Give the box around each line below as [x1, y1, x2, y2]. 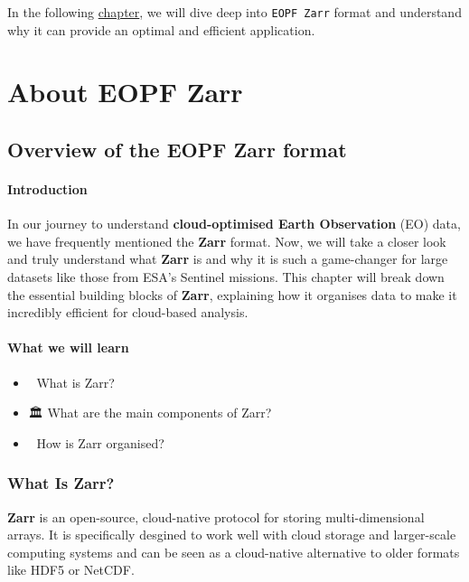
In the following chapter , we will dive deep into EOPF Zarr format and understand [7, 3, 462, 21]
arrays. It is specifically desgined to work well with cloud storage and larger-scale [7, 525, 456, 544]
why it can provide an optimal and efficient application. [7, 20, 315, 39]
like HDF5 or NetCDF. [7, 560, 135, 579]
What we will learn [7, 338, 129, 357]
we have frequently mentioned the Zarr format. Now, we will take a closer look [7, 231, 446, 250]
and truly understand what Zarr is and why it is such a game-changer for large [7, 249, 448, 268]
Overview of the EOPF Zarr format [7, 136, 347, 164]
